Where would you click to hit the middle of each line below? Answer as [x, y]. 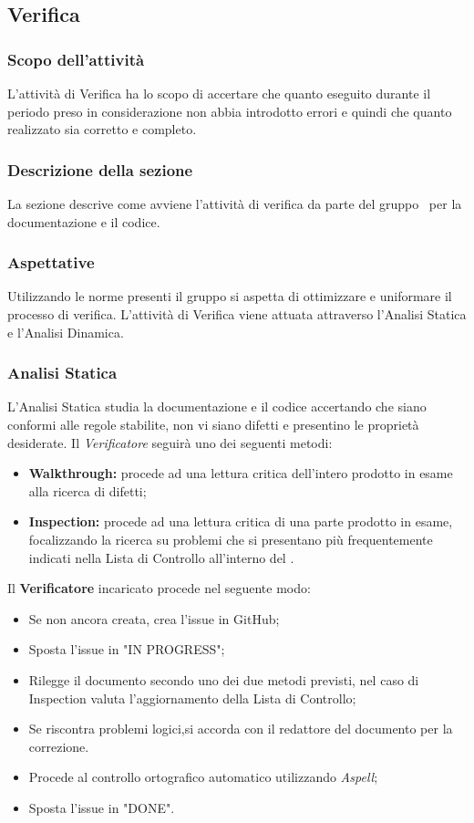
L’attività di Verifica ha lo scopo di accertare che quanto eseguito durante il [219, 93]
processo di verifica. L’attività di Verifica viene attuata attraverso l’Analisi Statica [237, 314]
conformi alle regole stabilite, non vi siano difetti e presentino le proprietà [213, 424]
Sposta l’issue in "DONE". [102, 807]
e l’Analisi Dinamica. [66, 332]
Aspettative [51, 262]
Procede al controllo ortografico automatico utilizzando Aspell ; [203, 777]
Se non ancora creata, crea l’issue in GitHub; [154, 618]
